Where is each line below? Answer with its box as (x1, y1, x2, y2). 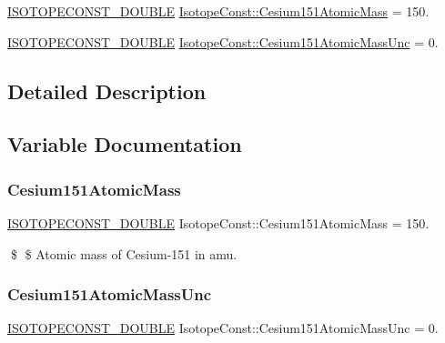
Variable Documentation (7, 130, 242, 158)
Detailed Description (7, 76, 207, 105)
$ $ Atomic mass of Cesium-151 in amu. (10, 244, 238, 263)
